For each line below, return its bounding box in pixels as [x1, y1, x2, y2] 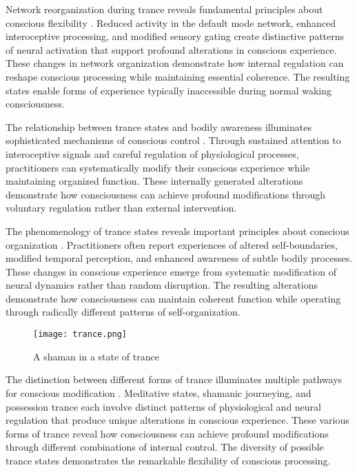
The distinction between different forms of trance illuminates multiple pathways [6, 372, 343, 387]
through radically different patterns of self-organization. [6, 305, 241, 319]
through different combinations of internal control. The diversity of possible [6, 440, 324, 454]
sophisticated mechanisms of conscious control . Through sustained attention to [6, 133, 341, 147]
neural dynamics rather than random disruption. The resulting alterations [6, 278, 318, 292]
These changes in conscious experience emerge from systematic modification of [6, 264, 337, 278]
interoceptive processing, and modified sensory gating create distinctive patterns [6, 29, 345, 43]
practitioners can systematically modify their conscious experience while [6, 160, 310, 174]
